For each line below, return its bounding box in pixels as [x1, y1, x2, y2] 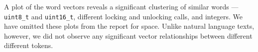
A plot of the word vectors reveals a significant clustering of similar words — [4, 1, 239, 11]
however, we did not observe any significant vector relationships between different [4, 30, 253, 41]
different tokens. [4, 40, 53, 51]
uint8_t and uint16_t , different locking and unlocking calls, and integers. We [4, 11, 243, 21]
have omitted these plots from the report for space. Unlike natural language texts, [4, 21, 255, 31]
